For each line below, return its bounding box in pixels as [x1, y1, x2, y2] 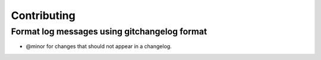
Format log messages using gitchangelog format [11, 26, 207, 37]
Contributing [11, 9, 75, 22]
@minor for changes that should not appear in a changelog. [26, 43, 172, 50]
